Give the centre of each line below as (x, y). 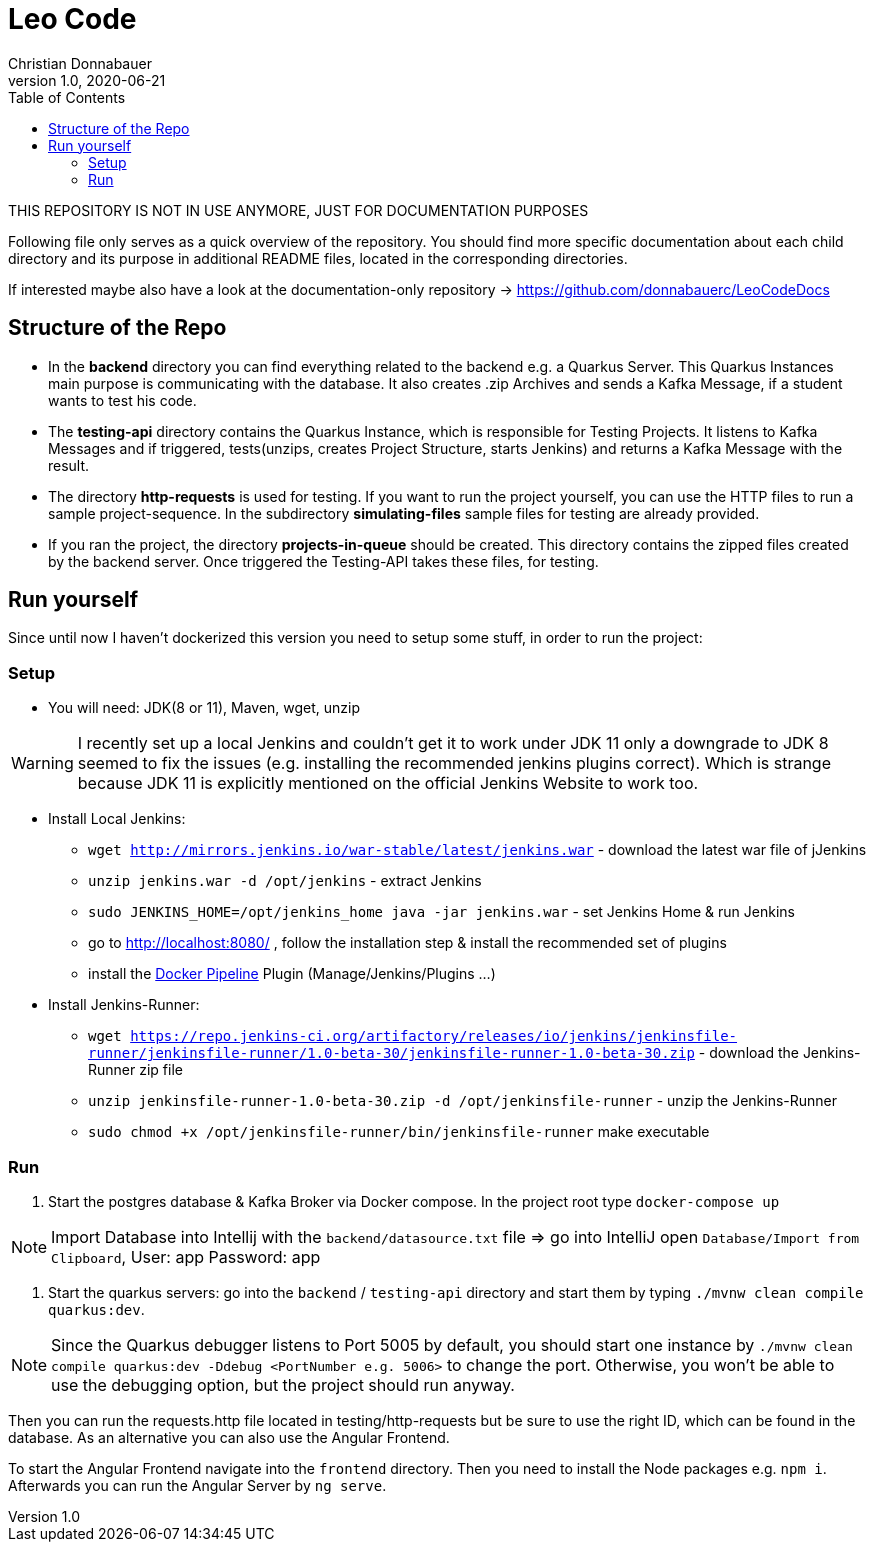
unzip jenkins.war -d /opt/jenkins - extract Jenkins (285, 881)
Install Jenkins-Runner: (124, 1005)
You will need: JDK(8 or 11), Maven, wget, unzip (204, 708)
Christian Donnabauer (80, 63)
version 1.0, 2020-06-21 (87, 80)
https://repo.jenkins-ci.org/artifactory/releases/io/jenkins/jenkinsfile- (434, 1036)
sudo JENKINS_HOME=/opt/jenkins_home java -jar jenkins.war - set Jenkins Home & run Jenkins (441, 912)
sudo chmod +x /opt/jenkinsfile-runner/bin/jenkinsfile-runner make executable (399, 1132)
